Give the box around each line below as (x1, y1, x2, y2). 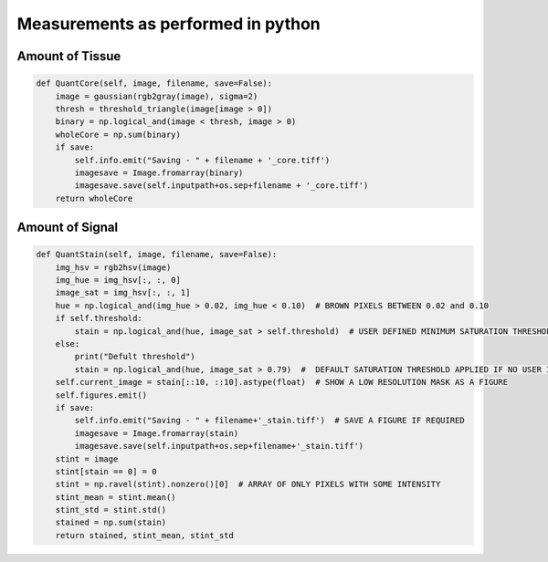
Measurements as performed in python (16, 14, 321, 34)
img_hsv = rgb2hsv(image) (55, 262, 172, 273)
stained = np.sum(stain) (55, 517, 167, 528)
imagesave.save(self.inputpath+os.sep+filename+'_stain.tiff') (74, 441, 364, 452)
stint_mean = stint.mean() (55, 492, 177, 502)
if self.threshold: (55, 313, 143, 324)
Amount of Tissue (16, 48, 121, 64)
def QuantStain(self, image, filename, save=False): (36, 249, 278, 260)
